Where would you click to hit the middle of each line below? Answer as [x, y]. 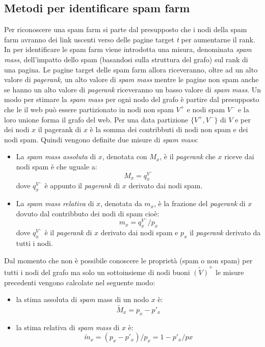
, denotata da [121, 203]
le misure [230, 272]
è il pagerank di [68, 232]
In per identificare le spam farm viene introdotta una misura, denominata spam [128, 49]
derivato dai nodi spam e [139, 232]
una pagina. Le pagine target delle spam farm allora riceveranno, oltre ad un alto [131, 69]
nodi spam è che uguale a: [57, 166]
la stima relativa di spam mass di [68, 327]
